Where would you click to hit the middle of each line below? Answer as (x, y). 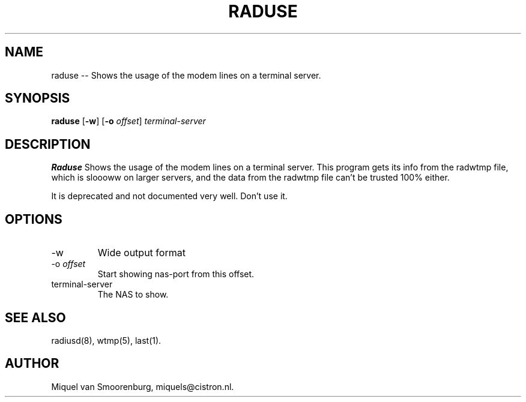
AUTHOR (32, 364)
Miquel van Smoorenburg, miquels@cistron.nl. (143, 386)
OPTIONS (34, 219)
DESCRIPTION (48, 144)
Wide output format (141, 253)
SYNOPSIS (38, 98)
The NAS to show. (133, 295)
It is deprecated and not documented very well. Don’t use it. (169, 196)
